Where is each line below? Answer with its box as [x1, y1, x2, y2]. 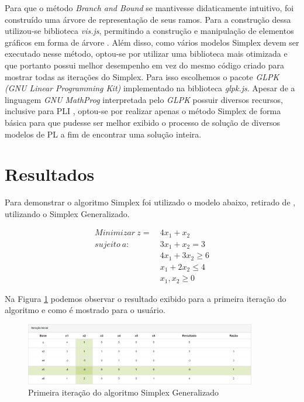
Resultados [5, 162, 95, 186]
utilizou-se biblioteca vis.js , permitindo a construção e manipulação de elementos [5, 25, 294, 37]
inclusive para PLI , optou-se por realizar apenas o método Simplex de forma [5, 105, 281, 117]
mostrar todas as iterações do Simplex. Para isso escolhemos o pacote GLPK [5, 70, 279, 83]
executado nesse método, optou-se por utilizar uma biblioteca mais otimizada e [5, 47, 288, 60]
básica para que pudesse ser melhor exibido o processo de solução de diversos [5, 116, 281, 128]
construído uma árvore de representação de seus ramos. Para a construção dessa [5, 13, 291, 25]
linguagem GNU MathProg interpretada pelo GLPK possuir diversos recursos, [5, 93, 283, 105]
